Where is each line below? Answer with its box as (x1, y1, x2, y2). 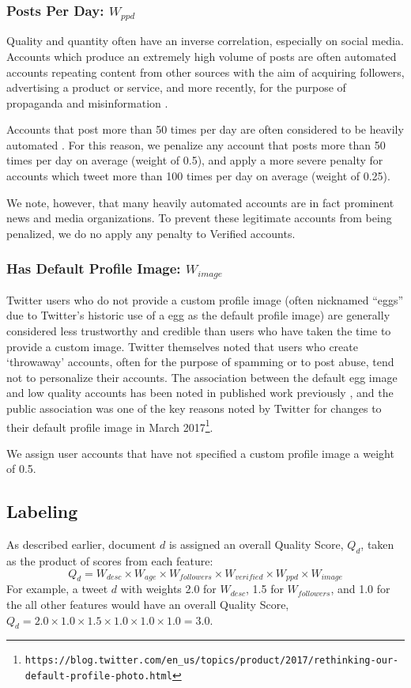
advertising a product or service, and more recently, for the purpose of (6, 79, 346, 96)
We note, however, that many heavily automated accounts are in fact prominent (6, 194, 394, 210)
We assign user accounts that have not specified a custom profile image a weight (6, 444, 394, 461)
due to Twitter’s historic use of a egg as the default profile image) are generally (6, 307, 390, 323)
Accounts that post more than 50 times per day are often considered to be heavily (6, 121, 404, 138)
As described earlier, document (6, 536, 156, 553)
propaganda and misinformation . (6, 94, 168, 111)
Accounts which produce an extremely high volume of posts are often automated (6, 47, 397, 64)
